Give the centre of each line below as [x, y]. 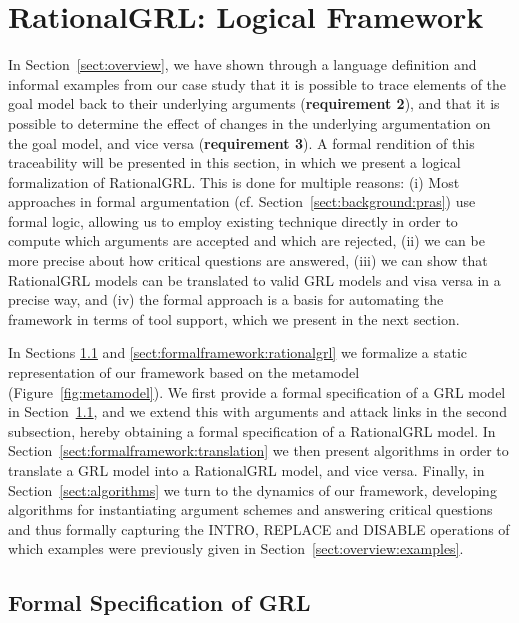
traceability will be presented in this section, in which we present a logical [234, 162]
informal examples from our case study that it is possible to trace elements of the [257, 83]
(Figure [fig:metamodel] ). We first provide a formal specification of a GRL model [257, 391]
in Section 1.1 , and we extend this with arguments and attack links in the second [257, 411]
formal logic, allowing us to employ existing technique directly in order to [233, 220]
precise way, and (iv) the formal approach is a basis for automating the [226, 299]
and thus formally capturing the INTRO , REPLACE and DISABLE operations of [259, 528]
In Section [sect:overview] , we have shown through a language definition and [242, 64]
